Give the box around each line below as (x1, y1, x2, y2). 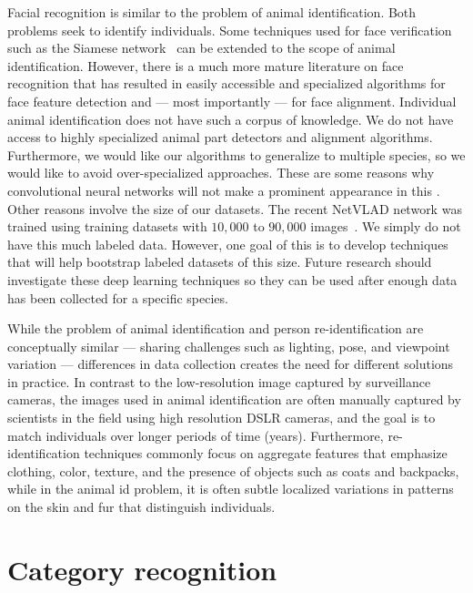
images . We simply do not (310, 217, 461, 236)
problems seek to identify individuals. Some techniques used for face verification (7, 20, 452, 39)
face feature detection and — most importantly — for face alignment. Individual (7, 91, 457, 110)
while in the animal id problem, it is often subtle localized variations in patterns (7, 479, 454, 498)
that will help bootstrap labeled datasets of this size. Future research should (7, 252, 432, 271)
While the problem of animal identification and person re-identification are (7, 319, 424, 338)
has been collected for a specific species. (7, 288, 228, 307)
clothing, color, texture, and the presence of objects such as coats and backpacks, (7, 461, 459, 480)
